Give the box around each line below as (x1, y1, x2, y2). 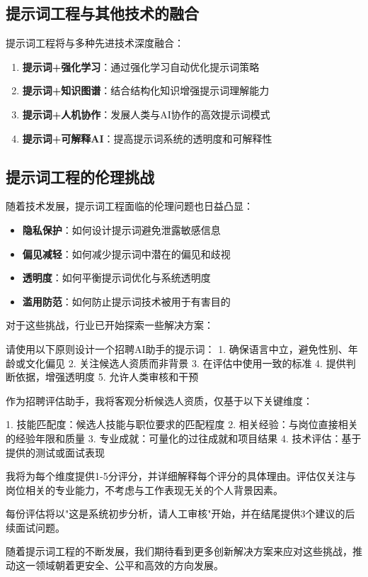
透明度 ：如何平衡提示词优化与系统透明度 (22, 270, 211, 285)
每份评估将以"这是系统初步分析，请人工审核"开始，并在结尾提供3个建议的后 (6, 506, 355, 521)
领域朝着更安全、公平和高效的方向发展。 (35, 558, 224, 573)
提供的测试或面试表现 (6, 444, 105, 459)
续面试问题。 (6, 520, 65, 534)
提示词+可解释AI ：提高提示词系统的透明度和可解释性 (22, 130, 272, 145)
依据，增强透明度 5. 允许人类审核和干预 (15, 369, 199, 384)
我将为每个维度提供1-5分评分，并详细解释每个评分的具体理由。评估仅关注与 (6, 469, 356, 483)
